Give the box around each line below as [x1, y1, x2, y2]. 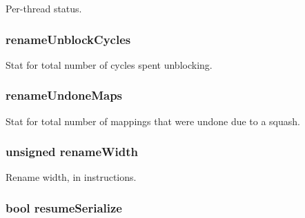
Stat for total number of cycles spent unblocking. [6, 57, 213, 72]
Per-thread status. [6, 1, 82, 15]
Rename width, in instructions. [6, 170, 137, 184]
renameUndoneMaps [6, 87, 123, 104]
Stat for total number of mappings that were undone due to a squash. [6, 113, 300, 128]
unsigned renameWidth [6, 143, 138, 160]
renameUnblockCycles [6, 30, 131, 47]
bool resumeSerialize [6, 199, 122, 216]
